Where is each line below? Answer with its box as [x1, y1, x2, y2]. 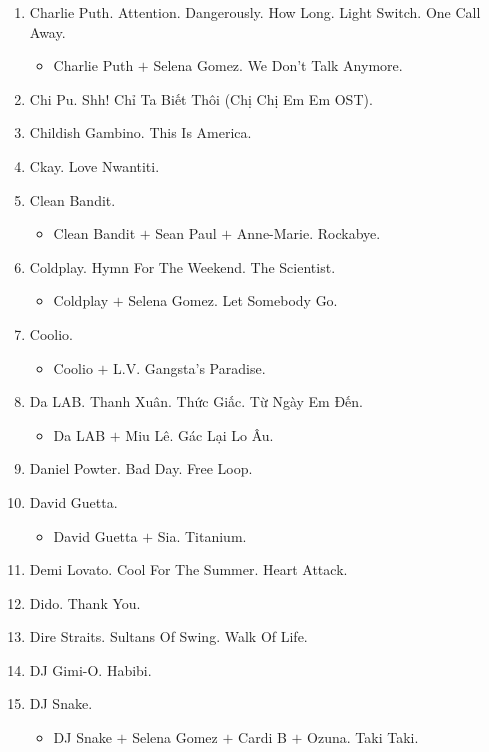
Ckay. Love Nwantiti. [29, 155, 160, 176]
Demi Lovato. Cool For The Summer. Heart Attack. [29, 559, 348, 580]
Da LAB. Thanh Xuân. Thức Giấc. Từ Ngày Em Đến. [29, 391, 363, 412]
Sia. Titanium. [157, 525, 247, 546]
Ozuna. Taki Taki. [307, 727, 419, 748]
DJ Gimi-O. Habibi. [29, 659, 152, 680]
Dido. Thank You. [29, 592, 141, 613]
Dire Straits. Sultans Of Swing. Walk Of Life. [29, 626, 308, 647]
